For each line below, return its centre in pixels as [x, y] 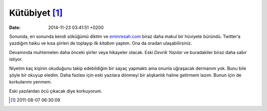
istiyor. [16, 59]
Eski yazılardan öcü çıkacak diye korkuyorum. [56, 91]
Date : [15, 28]
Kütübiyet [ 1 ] [36, 13]
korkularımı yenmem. [30, 82]
